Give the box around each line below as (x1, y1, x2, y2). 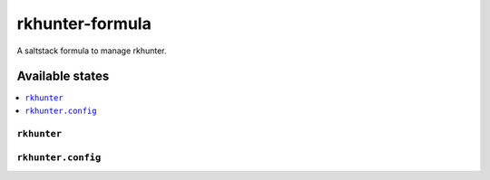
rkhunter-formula (16, 14, 152, 33)
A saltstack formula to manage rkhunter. (16, 45, 167, 56)
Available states (16, 69, 110, 84)
